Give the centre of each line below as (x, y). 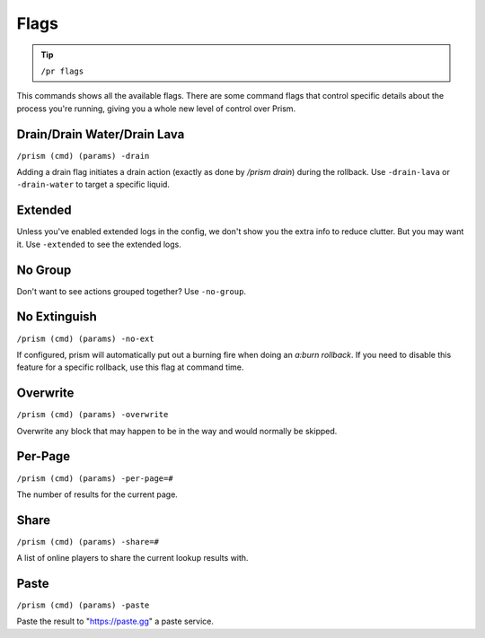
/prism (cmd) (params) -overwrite (93, 415)
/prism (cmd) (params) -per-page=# (95, 478)
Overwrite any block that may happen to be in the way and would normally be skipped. (177, 431)
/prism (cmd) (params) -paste (83, 605)
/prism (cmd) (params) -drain (83, 156)
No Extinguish (57, 317)
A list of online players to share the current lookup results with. (132, 558)
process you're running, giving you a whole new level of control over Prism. (156, 109)
